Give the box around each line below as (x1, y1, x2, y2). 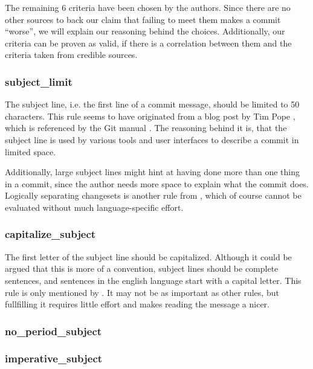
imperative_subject (5, 351, 103, 366)
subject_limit (5, 74, 73, 89)
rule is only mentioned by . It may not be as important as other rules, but (5, 286, 279, 298)
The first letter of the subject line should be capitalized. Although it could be (5, 250, 292, 263)
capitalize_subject (5, 226, 96, 242)
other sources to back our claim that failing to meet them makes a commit (5, 13, 281, 25)
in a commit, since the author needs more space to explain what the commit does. (5, 177, 309, 190)
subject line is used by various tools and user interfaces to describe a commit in (5, 133, 299, 146)
